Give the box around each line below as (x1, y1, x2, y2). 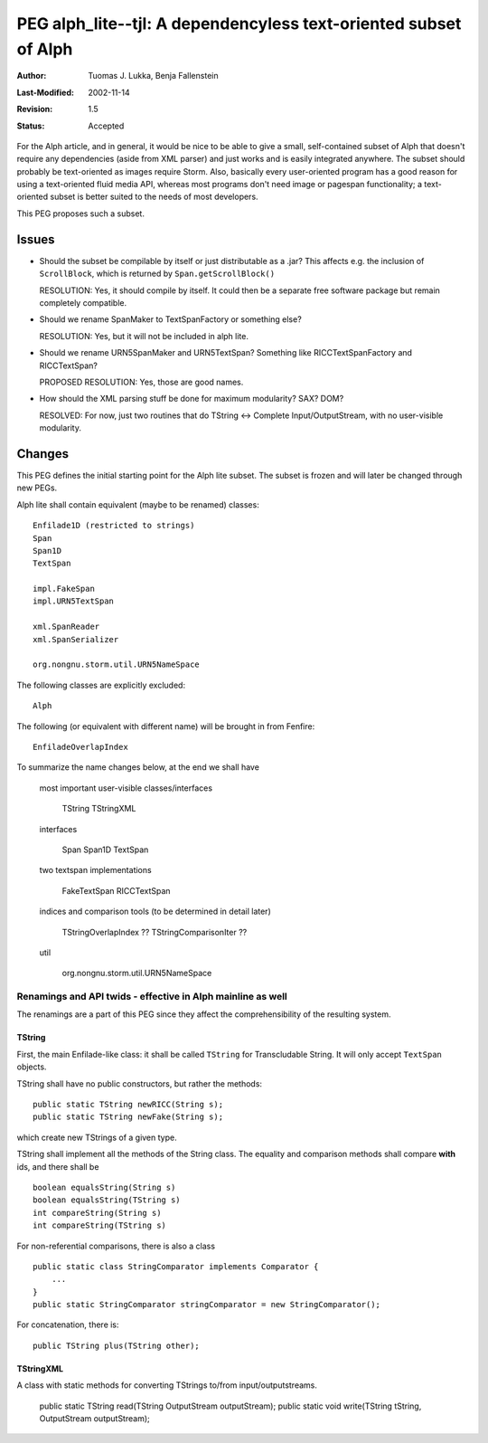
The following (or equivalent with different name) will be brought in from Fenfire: (16, 720, 315, 732)
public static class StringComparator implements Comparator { (33, 1261, 319, 1271)
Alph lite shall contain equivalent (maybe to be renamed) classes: (16, 498, 259, 510)
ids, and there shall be (16, 1161, 99, 1172)
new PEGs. (16, 482, 58, 493)
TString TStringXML (61, 803, 136, 814)
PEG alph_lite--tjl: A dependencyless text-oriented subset (16, 14, 462, 33)
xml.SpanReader (33, 622, 100, 632)
